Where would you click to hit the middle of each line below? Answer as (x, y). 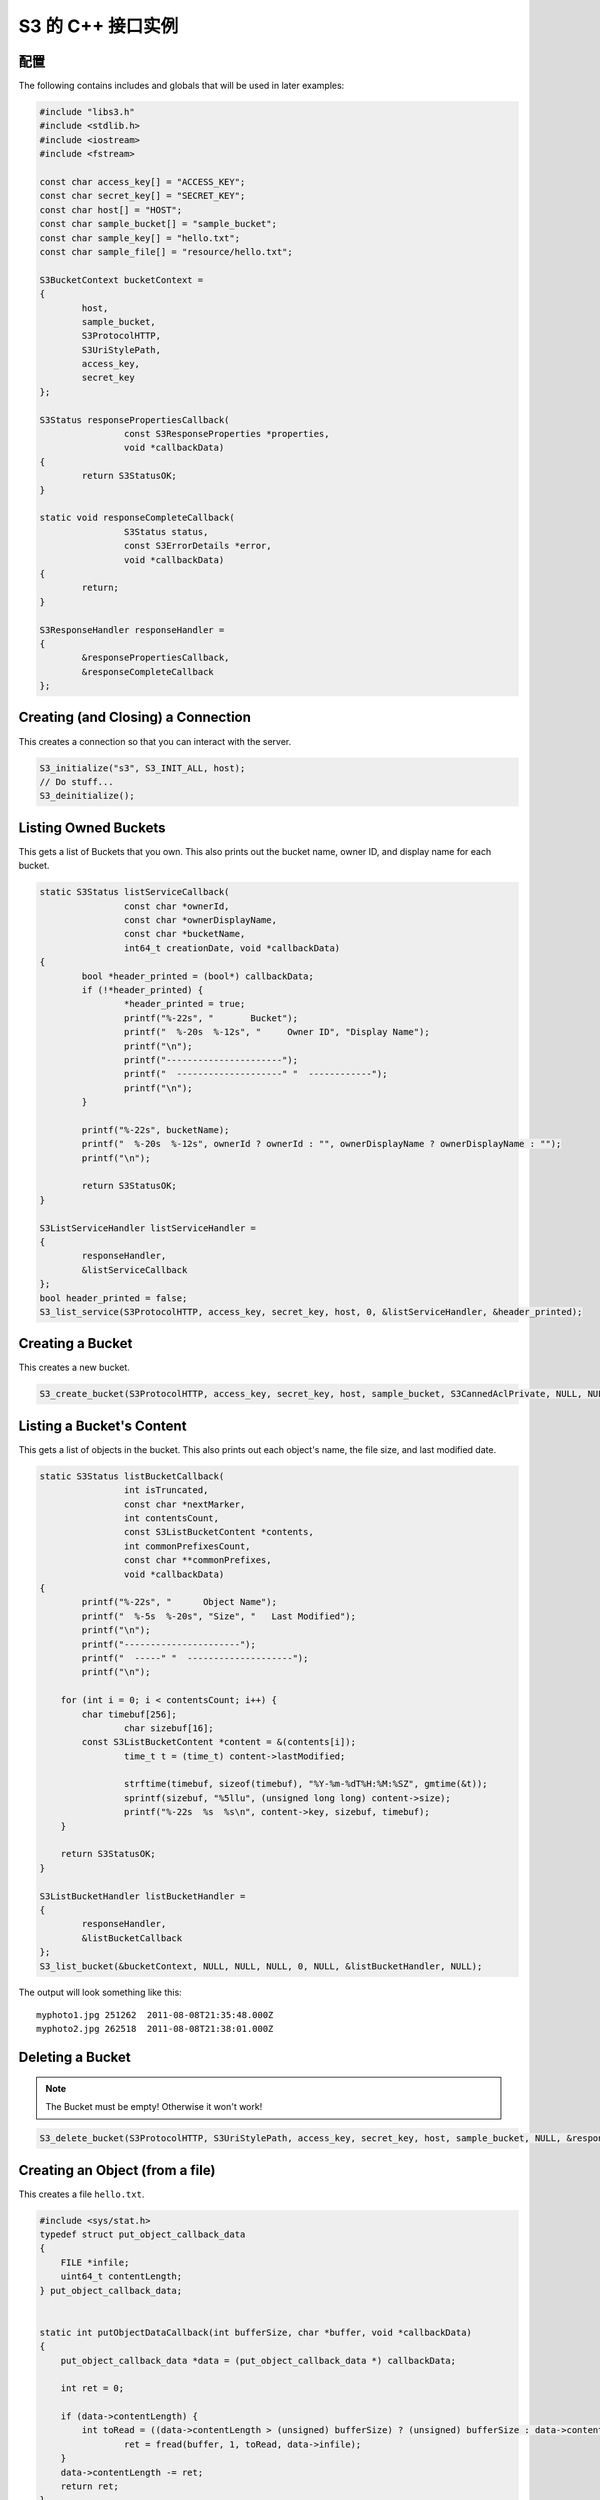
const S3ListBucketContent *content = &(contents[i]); (219, 1742)
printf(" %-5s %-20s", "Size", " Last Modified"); (219, 1616)
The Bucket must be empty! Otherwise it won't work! (154, 2107)
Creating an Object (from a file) (117, 2170)
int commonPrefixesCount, (187, 1546)
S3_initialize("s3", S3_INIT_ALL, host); (142, 768)
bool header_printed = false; (113, 1298)
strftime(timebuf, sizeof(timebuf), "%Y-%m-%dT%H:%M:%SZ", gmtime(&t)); (306, 1784)
